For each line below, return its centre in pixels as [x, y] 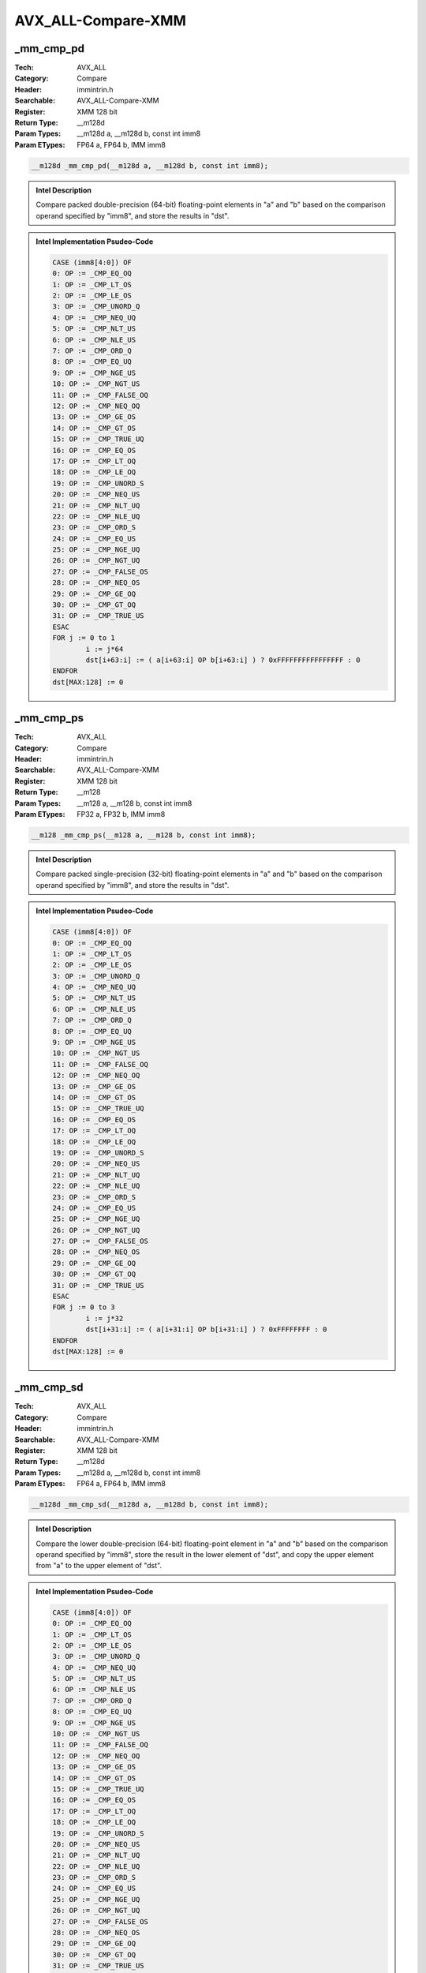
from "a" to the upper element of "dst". [99, 1566]
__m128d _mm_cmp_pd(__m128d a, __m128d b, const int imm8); [150, 165]
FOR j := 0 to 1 [84, 638]
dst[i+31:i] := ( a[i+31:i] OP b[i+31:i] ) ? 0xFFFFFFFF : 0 [206, 1329]
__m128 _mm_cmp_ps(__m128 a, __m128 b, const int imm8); [144, 835]
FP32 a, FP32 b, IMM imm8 [121, 814]
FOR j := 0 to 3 [84, 1307]
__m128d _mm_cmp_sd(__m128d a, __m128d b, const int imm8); [150, 1505]
